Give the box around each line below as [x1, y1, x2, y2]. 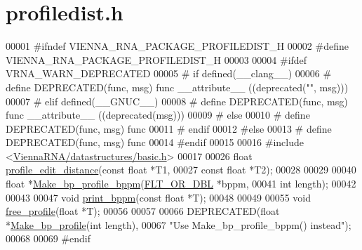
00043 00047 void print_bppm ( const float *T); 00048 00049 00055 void [6, 190, 311, 204]
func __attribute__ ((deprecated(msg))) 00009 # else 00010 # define [6, 107, 310, 122]
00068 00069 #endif [6, 231, 90, 246]
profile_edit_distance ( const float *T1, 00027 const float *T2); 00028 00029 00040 [6, 162, 356, 177]
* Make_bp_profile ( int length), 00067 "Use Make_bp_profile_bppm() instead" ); [6, 217, 351, 232]
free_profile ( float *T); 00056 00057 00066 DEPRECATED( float [6, 204, 280, 218]
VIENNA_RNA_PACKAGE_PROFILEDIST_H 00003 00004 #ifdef [6, 52, 307, 67]
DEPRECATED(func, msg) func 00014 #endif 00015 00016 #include [6, 135, 304, 150]
